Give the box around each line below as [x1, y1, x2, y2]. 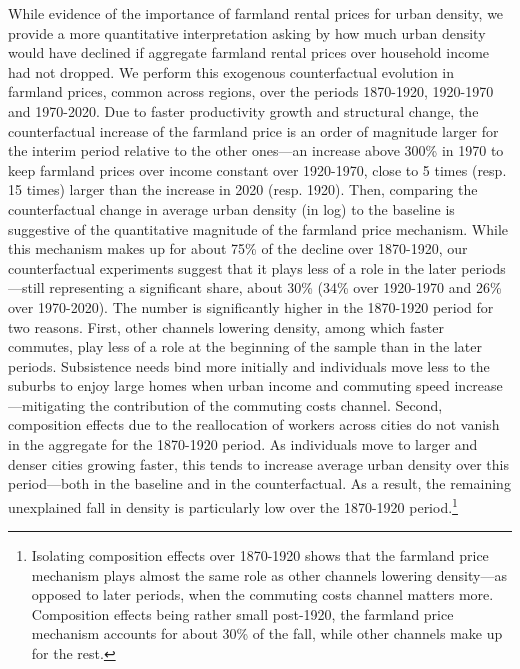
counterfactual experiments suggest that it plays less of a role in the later [8, 257, 457, 278]
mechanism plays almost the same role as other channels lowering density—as [31, 564, 507, 585]
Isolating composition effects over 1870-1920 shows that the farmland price [31, 545, 489, 566]
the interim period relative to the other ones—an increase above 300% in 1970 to [8, 140, 504, 161]
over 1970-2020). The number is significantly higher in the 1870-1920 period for [8, 296, 494, 317]
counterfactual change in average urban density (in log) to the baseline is [8, 198, 455, 219]
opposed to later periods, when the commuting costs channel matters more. [31, 584, 494, 605]
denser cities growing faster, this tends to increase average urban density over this [8, 453, 509, 474]
